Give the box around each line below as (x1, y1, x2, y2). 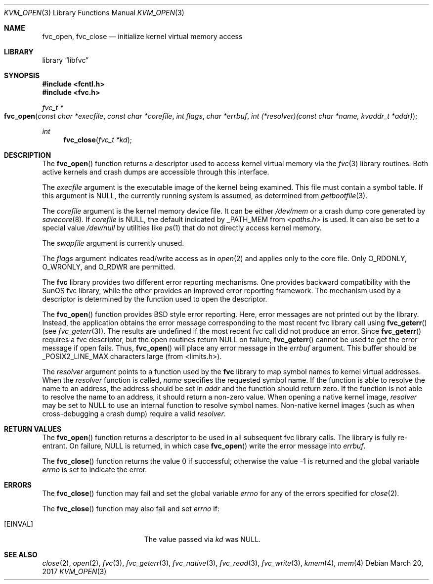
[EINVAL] (4, 520, 34, 528)
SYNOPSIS (4, 71, 40, 80)
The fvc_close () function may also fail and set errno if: (42, 504, 219, 513)
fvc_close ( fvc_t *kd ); (63, 135, 132, 144)
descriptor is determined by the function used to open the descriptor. (42, 295, 267, 303)
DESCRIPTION (4, 151, 51, 159)
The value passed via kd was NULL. (144, 535, 261, 543)
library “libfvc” (42, 56, 89, 64)
